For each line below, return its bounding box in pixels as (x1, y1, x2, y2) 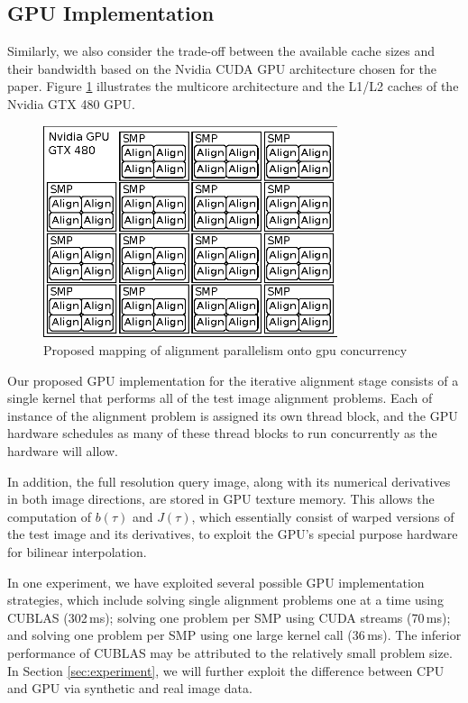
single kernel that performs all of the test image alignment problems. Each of (7, 388, 433, 407)
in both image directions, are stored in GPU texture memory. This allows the (7, 489, 435, 508)
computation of (7, 507, 91, 525)
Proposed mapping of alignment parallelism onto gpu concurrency (43, 341, 408, 360)
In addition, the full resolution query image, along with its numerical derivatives (7, 471, 451, 490)
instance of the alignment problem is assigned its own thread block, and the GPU (7, 406, 458, 425)
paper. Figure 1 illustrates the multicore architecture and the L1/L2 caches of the (7, 77, 459, 96)
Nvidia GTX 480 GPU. (7, 94, 135, 113)
